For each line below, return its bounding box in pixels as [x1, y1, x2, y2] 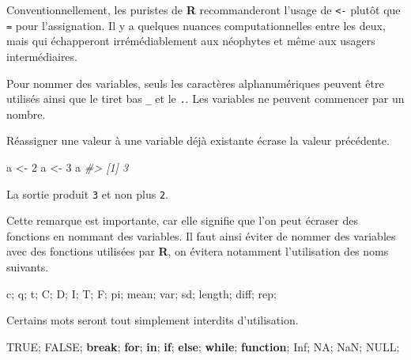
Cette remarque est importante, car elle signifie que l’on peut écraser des [6, 212, 358, 229]
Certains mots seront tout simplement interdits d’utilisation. [6, 312, 299, 328]
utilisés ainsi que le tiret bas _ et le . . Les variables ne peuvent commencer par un [6, 90, 405, 107]
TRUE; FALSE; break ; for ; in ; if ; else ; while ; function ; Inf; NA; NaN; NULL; [6, 338, 400, 354]
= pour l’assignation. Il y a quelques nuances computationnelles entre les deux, [6, 17, 386, 33]
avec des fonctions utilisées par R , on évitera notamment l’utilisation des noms [6, 243, 389, 260]
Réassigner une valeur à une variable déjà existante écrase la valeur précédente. [6, 132, 390, 149]
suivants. [6, 258, 49, 275]
